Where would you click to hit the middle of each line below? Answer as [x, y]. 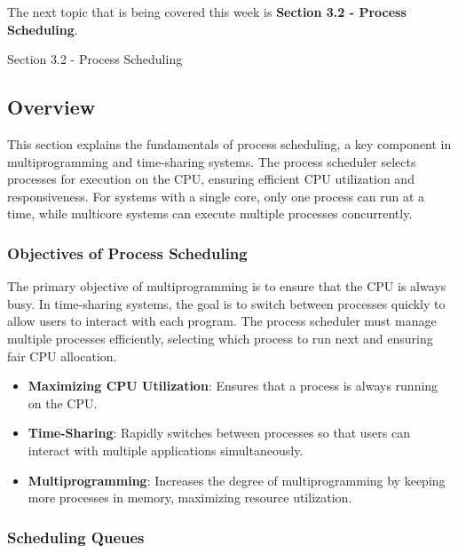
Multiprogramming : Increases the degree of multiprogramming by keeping [237, 480]
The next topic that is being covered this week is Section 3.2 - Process [207, 12]
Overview [51, 107]
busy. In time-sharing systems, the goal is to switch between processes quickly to [226, 303]
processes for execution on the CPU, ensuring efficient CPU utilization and [211, 179]
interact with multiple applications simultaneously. [166, 450]
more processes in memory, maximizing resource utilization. [190, 498]
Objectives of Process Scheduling [127, 253]
